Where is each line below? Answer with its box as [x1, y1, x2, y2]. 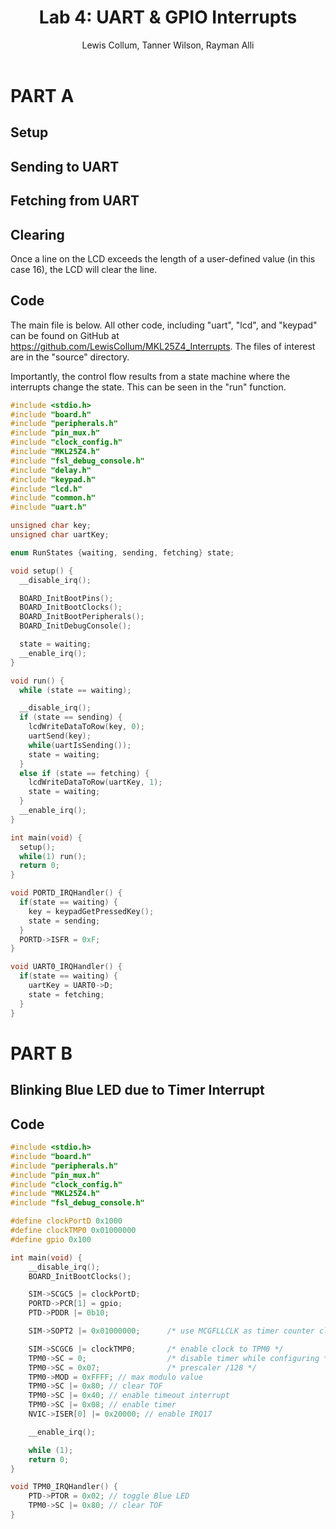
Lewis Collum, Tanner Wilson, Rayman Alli [81, 39, 255, 51]
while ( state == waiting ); [19, 685, 132, 695]
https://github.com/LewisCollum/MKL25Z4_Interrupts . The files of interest [10, 340, 316, 352]
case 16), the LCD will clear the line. [10, 263, 158, 275]
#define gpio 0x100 [10, 1234, 92, 1245]
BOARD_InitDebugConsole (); [19, 621, 132, 631]
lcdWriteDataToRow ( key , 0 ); [28, 722, 145, 732]
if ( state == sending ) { [19, 712, 123, 723]
